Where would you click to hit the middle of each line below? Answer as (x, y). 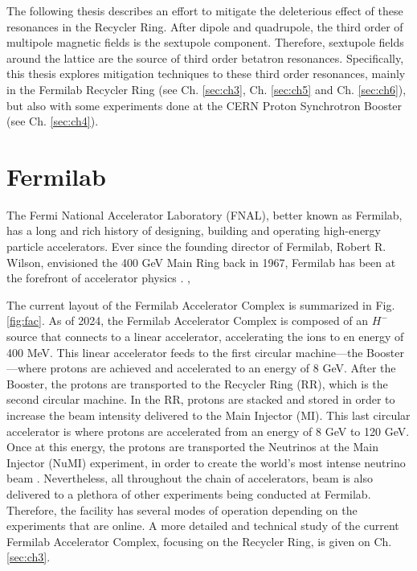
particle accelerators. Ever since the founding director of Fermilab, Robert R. (196, 246)
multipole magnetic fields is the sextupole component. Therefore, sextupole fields (205, 42)
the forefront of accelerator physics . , (98, 278)
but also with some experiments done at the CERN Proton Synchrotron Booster (204, 105)
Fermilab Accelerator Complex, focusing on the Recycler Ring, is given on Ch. (199, 541)
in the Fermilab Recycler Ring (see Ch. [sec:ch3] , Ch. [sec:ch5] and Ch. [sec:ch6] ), (206, 89)
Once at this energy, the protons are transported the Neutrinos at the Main (192, 447)
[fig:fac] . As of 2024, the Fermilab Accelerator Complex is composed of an (188, 320)
